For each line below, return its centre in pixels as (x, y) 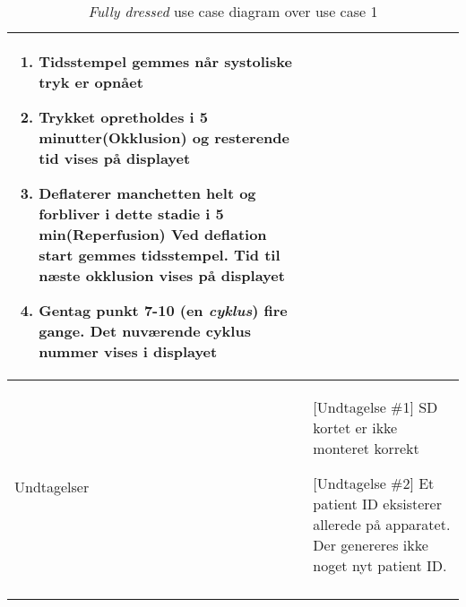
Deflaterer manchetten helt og (147, 193)
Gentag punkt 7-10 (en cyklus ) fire (163, 310)
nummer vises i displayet (128, 351)
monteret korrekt (366, 448)
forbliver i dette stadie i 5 (131, 214)
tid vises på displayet (115, 158)
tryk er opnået (91, 82)
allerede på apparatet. (382, 524)
